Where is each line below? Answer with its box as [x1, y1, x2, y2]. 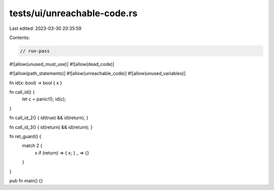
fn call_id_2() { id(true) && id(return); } [9, 115, 89, 121]
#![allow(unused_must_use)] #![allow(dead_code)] [9, 61, 114, 67]
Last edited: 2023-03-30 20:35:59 [9, 25, 82, 31]
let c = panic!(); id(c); [22, 96, 66, 102]
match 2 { [22, 142, 43, 149]
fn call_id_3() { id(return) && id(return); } [9, 124, 93, 130]
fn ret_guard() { [9, 133, 42, 139]
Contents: [9, 34, 30, 41]
